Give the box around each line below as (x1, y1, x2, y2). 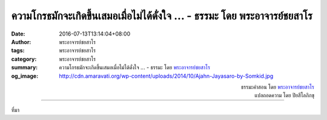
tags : (11, 47, 25, 54)
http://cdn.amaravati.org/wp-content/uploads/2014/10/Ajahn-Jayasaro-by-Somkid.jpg (59, 72, 274, 80)
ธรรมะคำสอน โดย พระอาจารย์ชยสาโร (240, 83, 314, 90)
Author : (11, 38, 31, 45)
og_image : (11, 72, 39, 80)
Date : (11, 30, 25, 37)
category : (11, 55, 37, 63)
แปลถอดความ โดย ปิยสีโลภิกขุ (254, 92, 314, 99)
